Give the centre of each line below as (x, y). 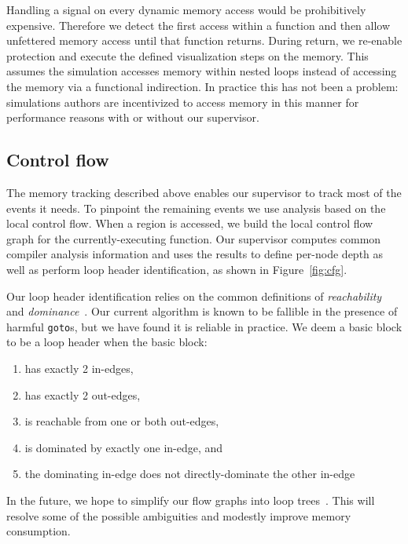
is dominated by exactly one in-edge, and (124, 447)
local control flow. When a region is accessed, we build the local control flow (190, 223)
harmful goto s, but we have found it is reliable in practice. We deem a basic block (204, 326)
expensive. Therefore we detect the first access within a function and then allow (198, 25)
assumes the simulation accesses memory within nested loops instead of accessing (202, 71)
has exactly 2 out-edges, (83, 394)
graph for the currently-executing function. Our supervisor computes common (194, 238)
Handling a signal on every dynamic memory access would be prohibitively (186, 9)
